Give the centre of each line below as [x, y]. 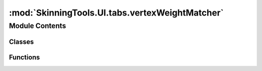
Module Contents [38, 26]
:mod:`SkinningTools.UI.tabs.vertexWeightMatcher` [116, 13]
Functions [25, 57]
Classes [21, 42]
